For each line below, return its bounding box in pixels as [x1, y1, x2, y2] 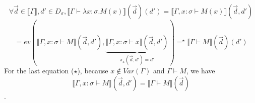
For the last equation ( [4, 65, 74, 75]
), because [77, 65, 108, 75]
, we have [186, 65, 215, 75]
